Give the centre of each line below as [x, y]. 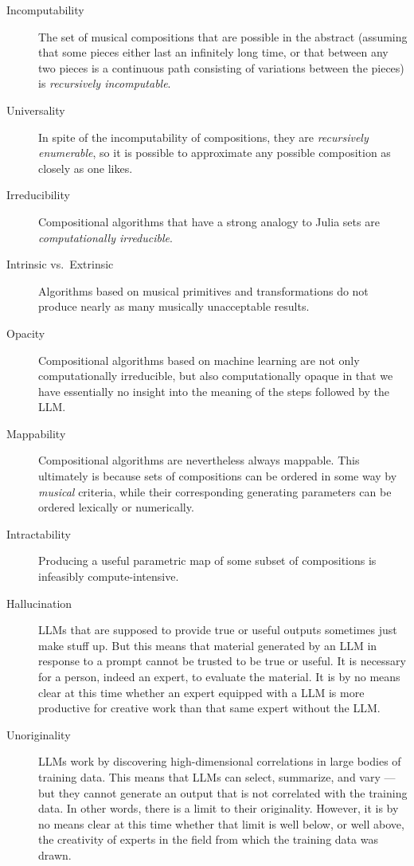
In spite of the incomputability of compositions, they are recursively [203, 137]
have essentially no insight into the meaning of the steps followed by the [214, 391]
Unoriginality [39, 734]
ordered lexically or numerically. [116, 507]
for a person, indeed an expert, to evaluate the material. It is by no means [219, 676]
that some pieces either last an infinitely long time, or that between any [213, 52]
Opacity [26, 333]
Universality [36, 110]
